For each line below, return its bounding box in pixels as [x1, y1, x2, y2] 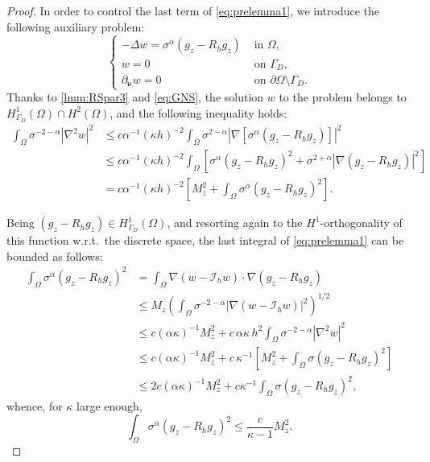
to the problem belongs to [279, 89, 407, 105]
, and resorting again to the [167, 214, 303, 231]
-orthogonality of [320, 214, 403, 231]
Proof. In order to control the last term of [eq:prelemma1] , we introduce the [6, 2, 380, 19]
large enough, [76, 397, 143, 414]
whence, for [6, 397, 63, 414]
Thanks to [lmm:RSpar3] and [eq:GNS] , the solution [6, 89, 264, 105]
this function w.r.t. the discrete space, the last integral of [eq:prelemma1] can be [6, 232, 404, 249]
